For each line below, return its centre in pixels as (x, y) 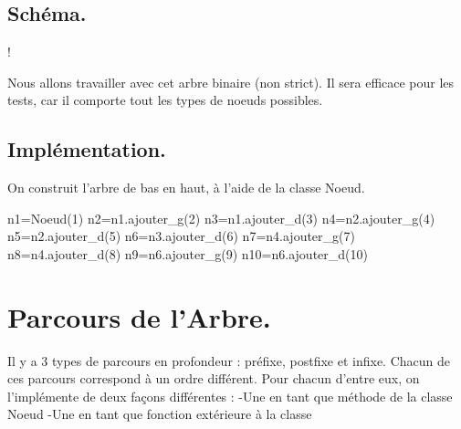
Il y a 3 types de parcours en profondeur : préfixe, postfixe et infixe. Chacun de (229, 360)
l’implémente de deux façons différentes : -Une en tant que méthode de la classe (230, 396)
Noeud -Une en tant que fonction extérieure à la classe (160, 414)
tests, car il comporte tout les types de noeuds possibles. (165, 100)
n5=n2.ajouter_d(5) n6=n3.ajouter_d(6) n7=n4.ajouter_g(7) (181, 236)
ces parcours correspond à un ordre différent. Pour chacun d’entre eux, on (214, 378)
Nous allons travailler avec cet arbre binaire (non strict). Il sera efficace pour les (231, 82)
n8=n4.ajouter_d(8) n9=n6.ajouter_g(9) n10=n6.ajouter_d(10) (188, 253)
